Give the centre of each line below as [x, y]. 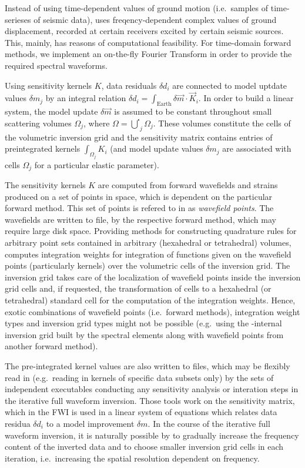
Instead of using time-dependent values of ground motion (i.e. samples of [137, 8]
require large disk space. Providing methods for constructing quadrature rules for [151, 231]
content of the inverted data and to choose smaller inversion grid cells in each [144, 447]
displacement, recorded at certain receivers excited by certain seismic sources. [144, 31]
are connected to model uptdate [230, 85]
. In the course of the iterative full [209, 423]
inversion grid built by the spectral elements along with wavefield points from [144, 334]
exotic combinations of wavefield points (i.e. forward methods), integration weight [152, 311]
